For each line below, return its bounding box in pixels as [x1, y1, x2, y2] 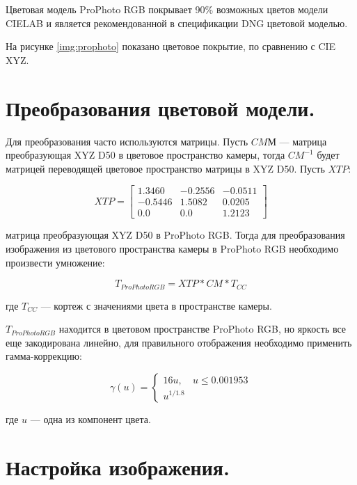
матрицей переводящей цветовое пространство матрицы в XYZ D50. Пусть [6, 161, 325, 175]
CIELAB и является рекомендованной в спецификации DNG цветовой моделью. [6, 15, 348, 30]
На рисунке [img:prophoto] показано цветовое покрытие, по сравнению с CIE [6, 39, 336, 54]
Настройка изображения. [6, 452, 230, 481]
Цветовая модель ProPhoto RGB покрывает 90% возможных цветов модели [6, 2, 328, 16]
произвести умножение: [6, 255, 105, 269]
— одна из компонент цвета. [30, 411, 151, 426]
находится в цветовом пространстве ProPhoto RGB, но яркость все [58, 321, 347, 336]
